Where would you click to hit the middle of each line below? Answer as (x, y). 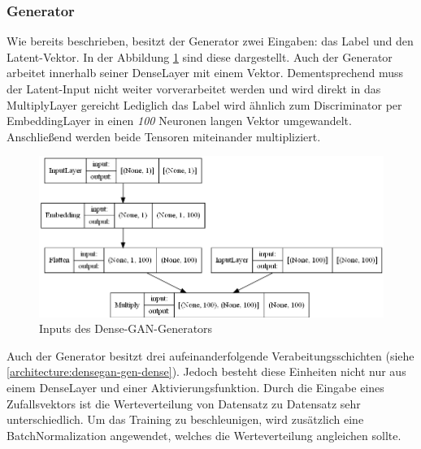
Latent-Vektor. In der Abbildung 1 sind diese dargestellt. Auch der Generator (200, 56)
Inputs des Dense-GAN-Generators (126, 328)
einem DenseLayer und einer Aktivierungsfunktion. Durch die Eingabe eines (195, 388)
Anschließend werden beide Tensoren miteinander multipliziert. (164, 136)
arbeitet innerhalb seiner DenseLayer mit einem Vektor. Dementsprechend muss (205, 73)
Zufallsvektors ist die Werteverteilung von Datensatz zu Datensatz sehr (184, 403)
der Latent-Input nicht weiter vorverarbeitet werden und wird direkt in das (194, 89)
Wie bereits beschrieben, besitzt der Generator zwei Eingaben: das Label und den (210, 41)
